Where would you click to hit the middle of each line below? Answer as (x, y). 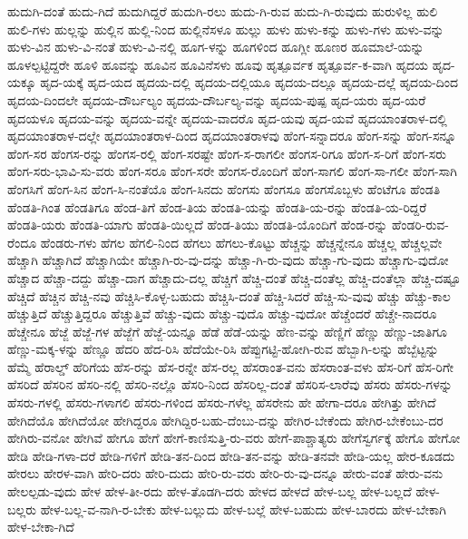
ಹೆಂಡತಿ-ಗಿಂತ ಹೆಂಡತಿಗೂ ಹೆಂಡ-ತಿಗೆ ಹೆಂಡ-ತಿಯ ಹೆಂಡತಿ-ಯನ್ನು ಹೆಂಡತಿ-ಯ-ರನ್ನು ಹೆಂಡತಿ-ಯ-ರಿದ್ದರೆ (217, 206)
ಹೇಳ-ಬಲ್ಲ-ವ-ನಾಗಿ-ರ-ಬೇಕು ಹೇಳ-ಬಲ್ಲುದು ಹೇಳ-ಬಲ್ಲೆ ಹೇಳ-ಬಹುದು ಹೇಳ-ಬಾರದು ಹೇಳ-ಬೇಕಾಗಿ (243, 509)
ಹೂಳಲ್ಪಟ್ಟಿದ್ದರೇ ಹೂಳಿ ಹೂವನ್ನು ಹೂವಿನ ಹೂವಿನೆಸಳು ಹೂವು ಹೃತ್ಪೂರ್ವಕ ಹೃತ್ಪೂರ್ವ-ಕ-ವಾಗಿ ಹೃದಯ (218, 64)
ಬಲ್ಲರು (22, 509)
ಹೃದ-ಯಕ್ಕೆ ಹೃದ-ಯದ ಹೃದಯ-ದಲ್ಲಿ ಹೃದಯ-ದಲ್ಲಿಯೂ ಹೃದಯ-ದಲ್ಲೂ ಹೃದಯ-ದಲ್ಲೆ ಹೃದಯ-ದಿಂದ (249, 82)
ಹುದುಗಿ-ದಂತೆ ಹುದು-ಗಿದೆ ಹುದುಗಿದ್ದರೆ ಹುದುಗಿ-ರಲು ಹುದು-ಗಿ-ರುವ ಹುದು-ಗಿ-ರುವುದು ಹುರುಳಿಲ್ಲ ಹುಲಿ (223, 11)
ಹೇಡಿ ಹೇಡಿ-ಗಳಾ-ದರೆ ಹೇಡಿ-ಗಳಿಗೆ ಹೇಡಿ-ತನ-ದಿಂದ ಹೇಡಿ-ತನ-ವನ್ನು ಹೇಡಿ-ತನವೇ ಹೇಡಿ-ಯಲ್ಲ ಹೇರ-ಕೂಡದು (231, 455)
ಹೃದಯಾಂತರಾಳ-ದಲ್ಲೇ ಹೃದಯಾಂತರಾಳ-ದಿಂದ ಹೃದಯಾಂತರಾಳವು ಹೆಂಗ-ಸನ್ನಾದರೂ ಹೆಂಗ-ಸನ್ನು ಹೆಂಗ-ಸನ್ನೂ (232, 136)
